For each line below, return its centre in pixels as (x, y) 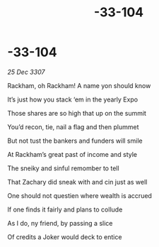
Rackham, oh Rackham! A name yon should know (79, 85)
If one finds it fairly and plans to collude (65, 209)
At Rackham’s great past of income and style (72, 154)
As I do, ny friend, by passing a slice (60, 223)
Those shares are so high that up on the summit (77, 113)
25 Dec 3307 (26, 72)
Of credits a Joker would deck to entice (65, 237)
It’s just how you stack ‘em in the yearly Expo (73, 99)
